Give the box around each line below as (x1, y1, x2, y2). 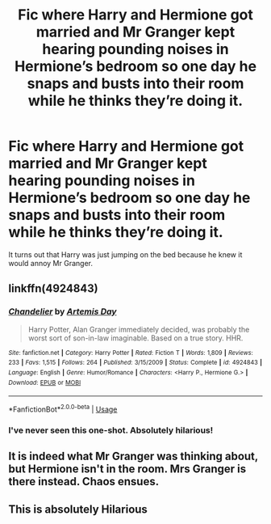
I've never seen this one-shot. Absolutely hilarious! (8, 425, 214, 436)
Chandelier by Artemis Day (8, 306, 117, 317)
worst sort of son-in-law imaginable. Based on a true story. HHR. (27, 333, 244, 343)
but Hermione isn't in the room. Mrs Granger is (8, 463, 247, 476)
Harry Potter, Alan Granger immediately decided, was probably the (27, 324, 250, 334)
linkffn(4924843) (8, 281, 98, 296)
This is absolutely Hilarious (8, 502, 148, 516)
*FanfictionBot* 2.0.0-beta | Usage (8, 403, 118, 414)
